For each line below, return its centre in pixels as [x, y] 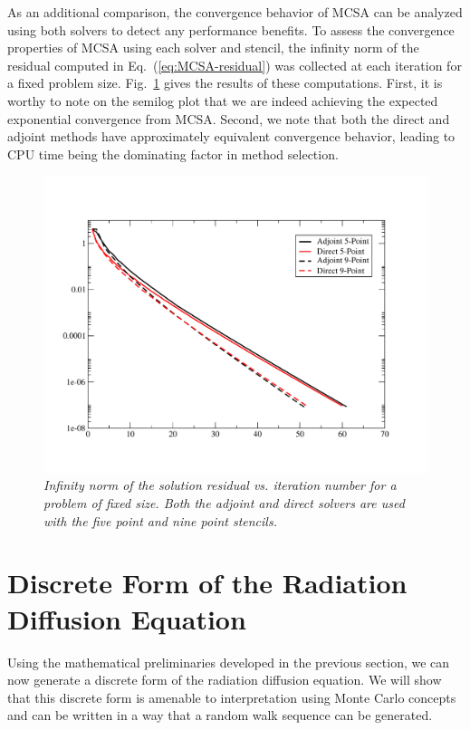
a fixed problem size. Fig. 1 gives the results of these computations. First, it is [225, 83]
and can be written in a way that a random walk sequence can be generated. [220, 715]
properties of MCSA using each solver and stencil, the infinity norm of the [213, 48]
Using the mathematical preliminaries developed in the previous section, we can [229, 662]
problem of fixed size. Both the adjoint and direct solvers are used [224, 503]
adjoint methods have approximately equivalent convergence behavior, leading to [231, 136]
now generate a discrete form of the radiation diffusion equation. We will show [225, 680]
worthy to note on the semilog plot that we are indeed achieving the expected [223, 100]
